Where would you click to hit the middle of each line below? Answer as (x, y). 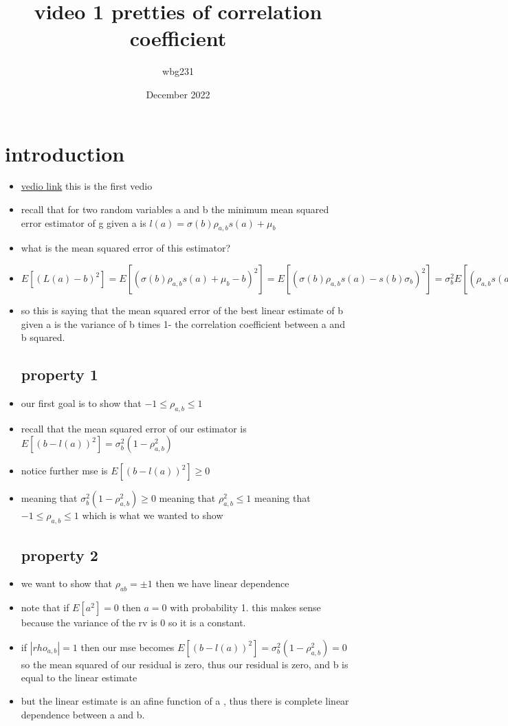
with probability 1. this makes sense (245, 607)
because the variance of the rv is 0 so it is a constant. (133, 623)
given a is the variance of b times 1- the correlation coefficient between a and (183, 323)
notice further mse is (64, 471)
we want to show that (67, 583)
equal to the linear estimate (79, 678)
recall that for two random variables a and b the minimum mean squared (175, 209)
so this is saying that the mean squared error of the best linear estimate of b (182, 310)
